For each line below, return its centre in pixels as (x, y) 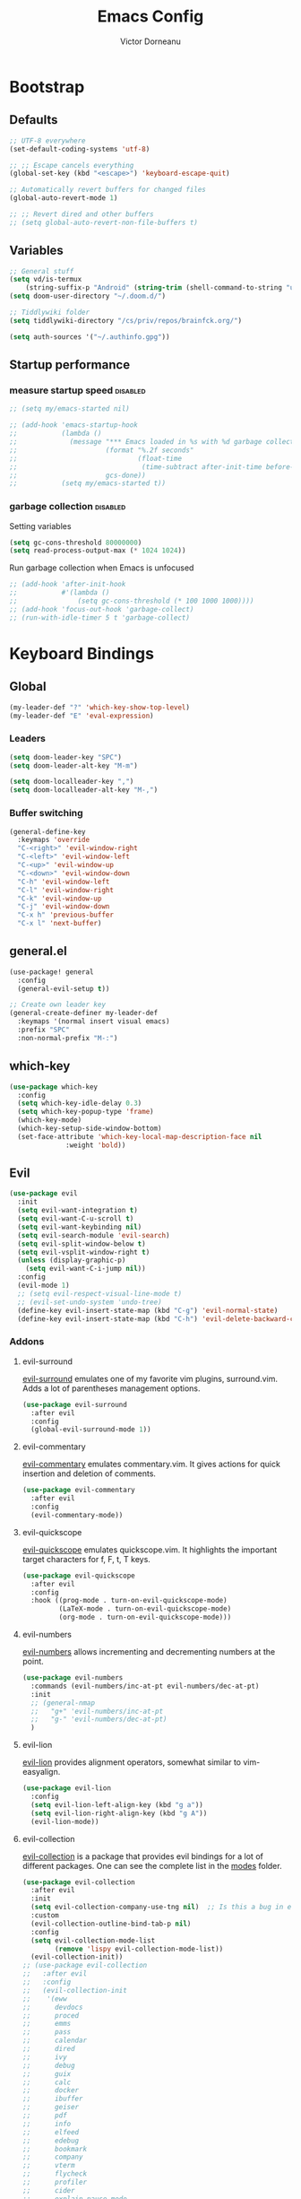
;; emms (47, 2024)
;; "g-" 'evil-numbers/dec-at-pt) (99, 1719)
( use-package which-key (54, 1087)
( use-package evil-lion (67, 1788)
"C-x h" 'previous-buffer (66, 915)
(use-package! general (52, 972)
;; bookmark (55, 2149)
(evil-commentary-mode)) (77, 1515)
